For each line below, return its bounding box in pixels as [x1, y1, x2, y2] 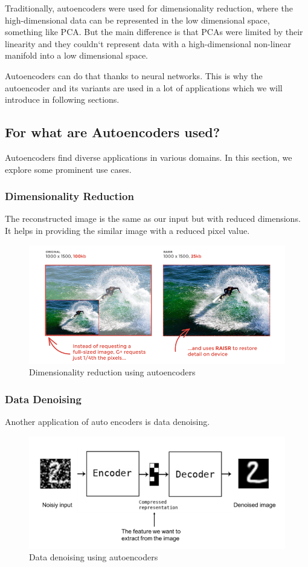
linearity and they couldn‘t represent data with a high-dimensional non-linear [5, 37, 292, 50]
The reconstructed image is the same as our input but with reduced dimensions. [5, 212, 301, 225]
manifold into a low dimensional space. [5, 49, 148, 62]
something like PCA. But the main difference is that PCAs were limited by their [5, 25, 303, 38]
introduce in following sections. [5, 93, 120, 106]
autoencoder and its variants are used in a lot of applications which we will [5, 81, 283, 94]
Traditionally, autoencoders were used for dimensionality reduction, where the [5, 2, 293, 14]
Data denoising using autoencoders [29, 551, 158, 563]
